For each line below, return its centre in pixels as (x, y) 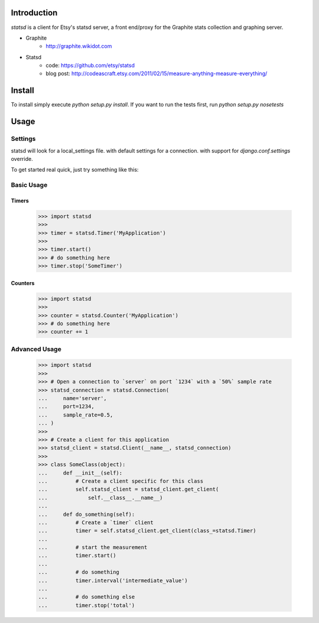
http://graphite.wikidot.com (79, 46)
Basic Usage (29, 185)
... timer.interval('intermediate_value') (113, 580)
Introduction (34, 13)
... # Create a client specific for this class (121, 481)
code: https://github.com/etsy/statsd (90, 66)
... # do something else (87, 597)
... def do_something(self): (87, 514)
